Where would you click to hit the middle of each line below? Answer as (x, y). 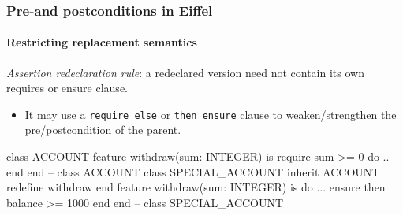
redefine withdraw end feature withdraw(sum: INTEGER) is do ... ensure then (196, 187)
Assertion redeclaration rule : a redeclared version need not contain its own (185, 72)
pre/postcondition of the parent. (103, 130)
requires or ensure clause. (67, 88)
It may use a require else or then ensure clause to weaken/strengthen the (211, 114)
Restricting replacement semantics (102, 42)
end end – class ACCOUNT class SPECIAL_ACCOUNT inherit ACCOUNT (193, 171)
